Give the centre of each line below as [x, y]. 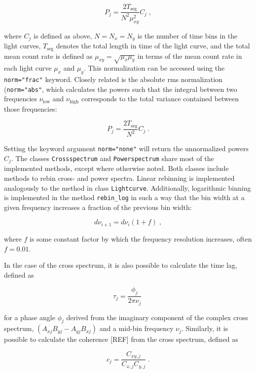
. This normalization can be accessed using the [154, 68]
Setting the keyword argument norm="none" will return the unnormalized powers [126, 148]
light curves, [22, 46]
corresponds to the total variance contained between [160, 99]
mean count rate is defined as [48, 56]
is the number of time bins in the [187, 35]
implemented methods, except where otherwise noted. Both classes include [116, 168]
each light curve [28, 68]
